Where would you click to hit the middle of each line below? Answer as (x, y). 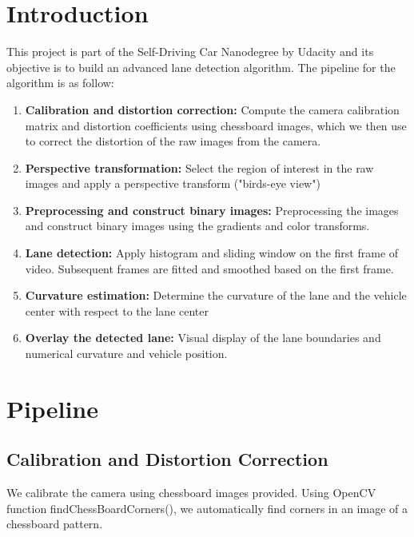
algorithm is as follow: (60, 83)
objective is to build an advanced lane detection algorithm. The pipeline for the (201, 67)
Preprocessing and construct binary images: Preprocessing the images (212, 210)
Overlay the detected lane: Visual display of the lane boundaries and (203, 338)
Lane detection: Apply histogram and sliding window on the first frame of (212, 253)
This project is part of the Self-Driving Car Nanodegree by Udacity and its (190, 52)
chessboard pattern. (55, 524)
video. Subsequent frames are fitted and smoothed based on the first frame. (209, 268)
